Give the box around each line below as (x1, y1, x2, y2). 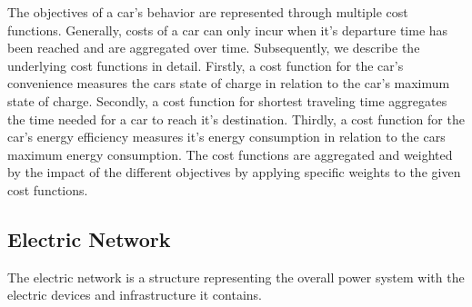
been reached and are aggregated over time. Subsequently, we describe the (7, 38, 420, 57)
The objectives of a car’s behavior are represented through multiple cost (7, 3, 408, 21)
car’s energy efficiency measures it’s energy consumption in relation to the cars (7, 127, 446, 146)
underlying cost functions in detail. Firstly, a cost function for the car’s (7, 55, 404, 74)
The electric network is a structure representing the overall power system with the (7, 267, 465, 286)
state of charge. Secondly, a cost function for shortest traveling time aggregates (7, 91, 447, 110)
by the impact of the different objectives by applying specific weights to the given (7, 163, 461, 182)
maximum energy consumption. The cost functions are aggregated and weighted (7, 144, 453, 163)
